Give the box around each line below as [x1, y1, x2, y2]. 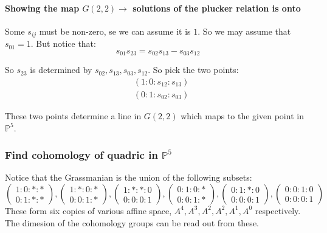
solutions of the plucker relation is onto [133, 1, 301, 14]
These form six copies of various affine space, [5, 204, 172, 217]
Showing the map [5, 1, 80, 14]
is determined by [30, 63, 92, 76]
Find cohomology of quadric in [5, 147, 158, 162]
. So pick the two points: [148, 63, 239, 76]
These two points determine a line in [5, 109, 142, 122]
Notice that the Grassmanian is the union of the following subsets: [5, 171, 252, 184]
